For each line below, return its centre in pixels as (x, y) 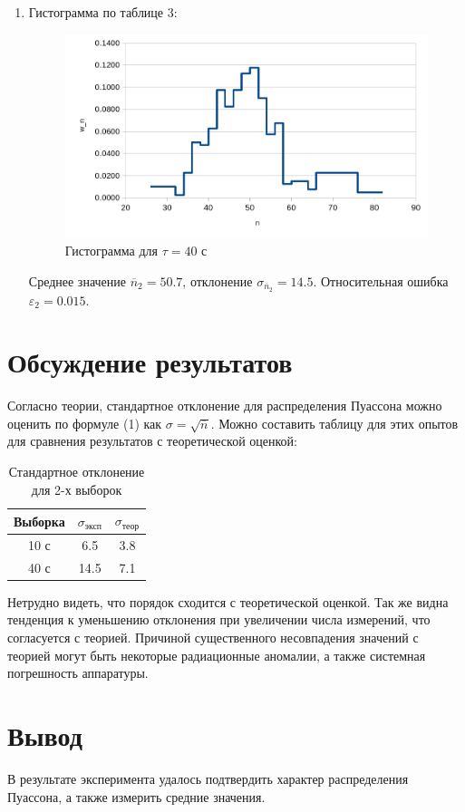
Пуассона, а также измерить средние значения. (136, 796)
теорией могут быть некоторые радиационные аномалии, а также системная (217, 655)
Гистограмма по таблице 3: (103, 12)
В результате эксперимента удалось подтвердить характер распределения (208, 778)
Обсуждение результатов (150, 362)
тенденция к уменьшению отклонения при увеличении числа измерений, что (219, 619)
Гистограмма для (111, 251)
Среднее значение (77, 280)
